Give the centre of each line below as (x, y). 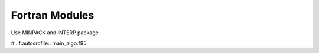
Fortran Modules (53, 15)
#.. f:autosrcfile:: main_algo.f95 (49, 43)
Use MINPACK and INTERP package (55, 33)
